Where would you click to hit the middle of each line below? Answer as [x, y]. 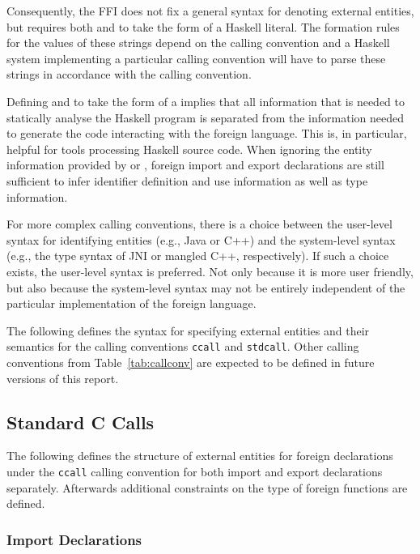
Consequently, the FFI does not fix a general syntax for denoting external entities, [210, 11]
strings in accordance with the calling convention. [129, 74]
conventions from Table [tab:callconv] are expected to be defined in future [191, 362]
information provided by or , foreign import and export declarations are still [195, 165]
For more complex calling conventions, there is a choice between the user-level [199, 224]
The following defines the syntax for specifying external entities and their [188, 330]
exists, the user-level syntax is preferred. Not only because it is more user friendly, [210, 271]
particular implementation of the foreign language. [132, 303]
